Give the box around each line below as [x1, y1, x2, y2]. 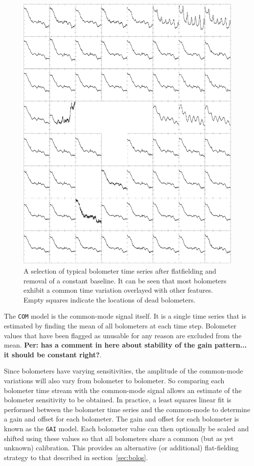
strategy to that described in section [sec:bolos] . [4, 452, 148, 462]
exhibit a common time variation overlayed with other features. [23, 285, 213, 295]
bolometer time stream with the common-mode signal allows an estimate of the [4, 385, 242, 395]
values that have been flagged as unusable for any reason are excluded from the [4, 330, 242, 340]
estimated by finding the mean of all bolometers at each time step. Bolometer [4, 321, 236, 331]
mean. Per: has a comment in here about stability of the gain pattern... [4, 340, 247, 350]
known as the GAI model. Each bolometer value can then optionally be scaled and [4, 423, 249, 433]
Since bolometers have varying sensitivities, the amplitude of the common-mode [4, 366, 243, 376]
